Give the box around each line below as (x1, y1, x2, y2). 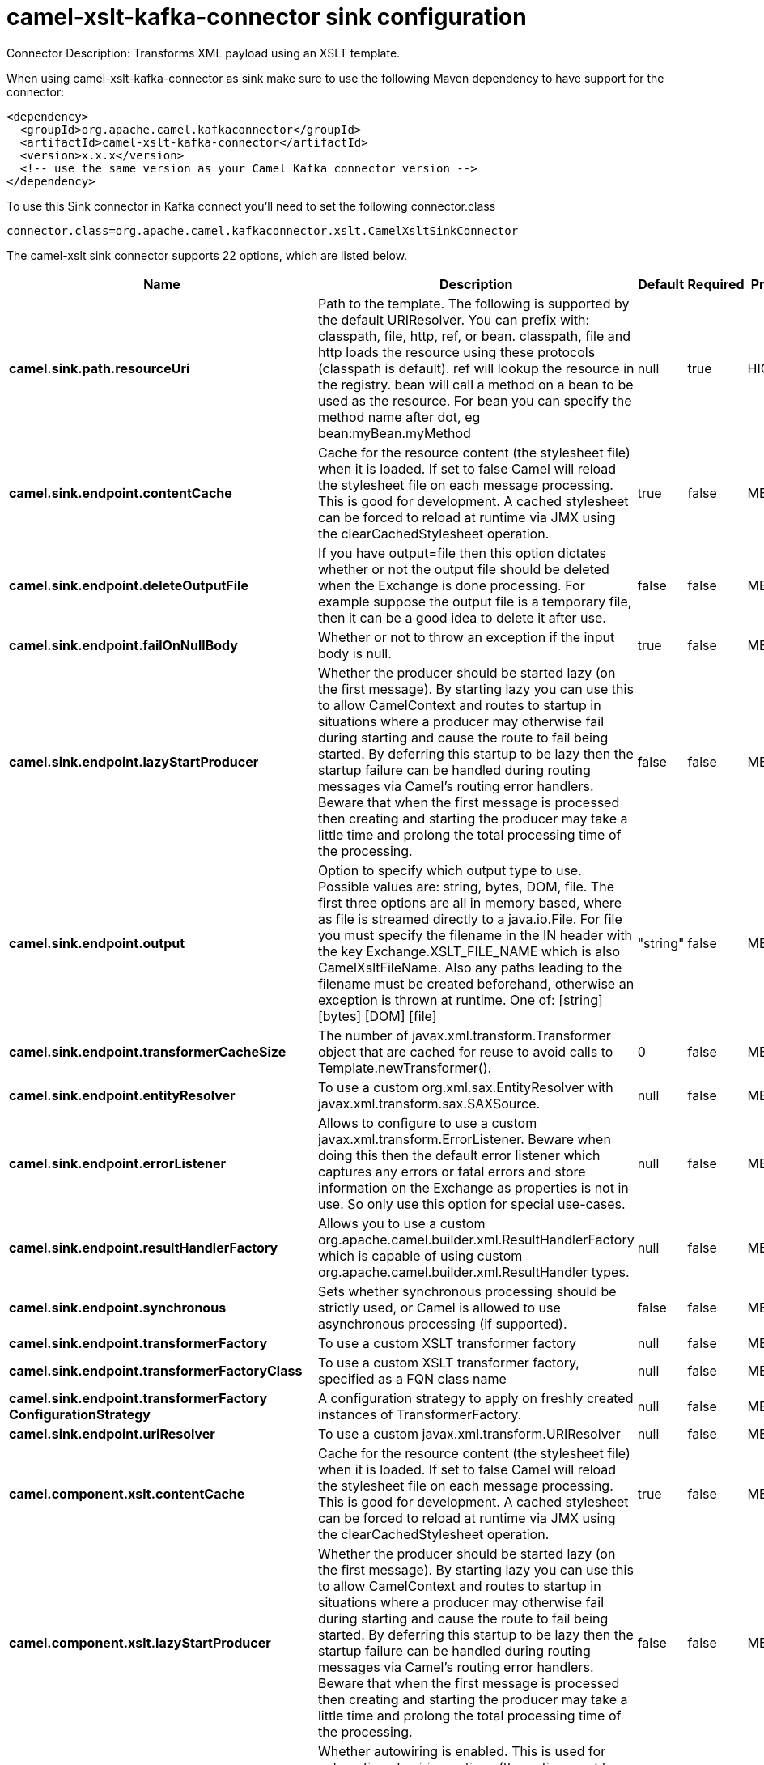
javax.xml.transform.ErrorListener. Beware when (317, 1130, 611, 1147)
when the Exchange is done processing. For (317, 576, 585, 593)
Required (687, 275, 745, 292)
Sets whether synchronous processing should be (317, 1282, 617, 1299)
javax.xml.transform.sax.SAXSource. (317, 1095, 541, 1112)
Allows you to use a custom (317, 1214, 486, 1231)
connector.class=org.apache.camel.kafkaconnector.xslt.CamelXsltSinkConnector (6, 223, 519, 237)
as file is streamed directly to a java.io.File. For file (317, 910, 622, 927)
